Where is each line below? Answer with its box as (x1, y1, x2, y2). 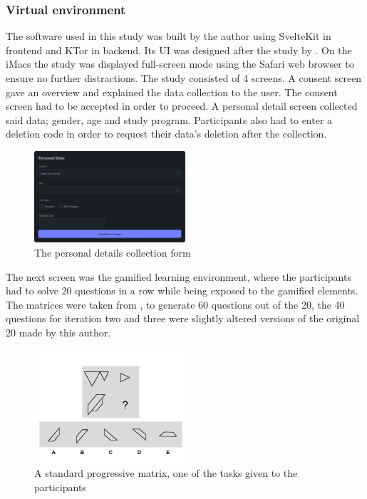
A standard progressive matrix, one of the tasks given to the (34, 465, 298, 480)
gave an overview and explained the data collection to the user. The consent (6, 84, 338, 99)
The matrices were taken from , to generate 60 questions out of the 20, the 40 (6, 297, 345, 312)
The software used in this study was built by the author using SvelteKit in (6, 29, 331, 43)
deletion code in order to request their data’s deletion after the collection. (6, 126, 327, 141)
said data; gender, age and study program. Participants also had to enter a (6, 112, 333, 127)
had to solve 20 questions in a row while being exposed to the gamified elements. (6, 283, 358, 298)
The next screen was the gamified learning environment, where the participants (6, 269, 351, 284)
